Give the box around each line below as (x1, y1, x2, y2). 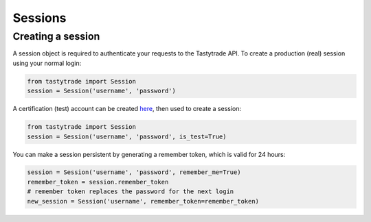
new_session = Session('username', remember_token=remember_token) (27, 197, 260, 205)
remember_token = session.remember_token (27, 178, 169, 186)
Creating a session (12, 30, 100, 42)
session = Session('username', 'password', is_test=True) (27, 132, 227, 140)
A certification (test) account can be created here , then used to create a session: (12, 105, 242, 113)
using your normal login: (12, 59, 82, 67)
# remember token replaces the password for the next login (27, 188, 234, 195)
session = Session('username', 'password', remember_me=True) (27, 169, 241, 176)
